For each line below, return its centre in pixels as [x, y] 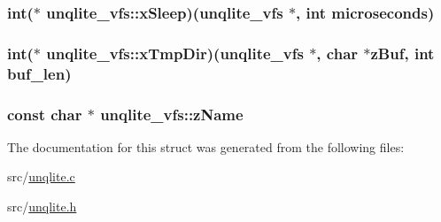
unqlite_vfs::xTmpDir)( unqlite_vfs [175, 53]
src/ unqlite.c [41, 176]
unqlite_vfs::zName [172, 114]
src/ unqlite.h [42, 207]
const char [45, 114]
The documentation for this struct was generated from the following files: [206, 146]
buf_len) [39, 73]
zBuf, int [402, 53]
